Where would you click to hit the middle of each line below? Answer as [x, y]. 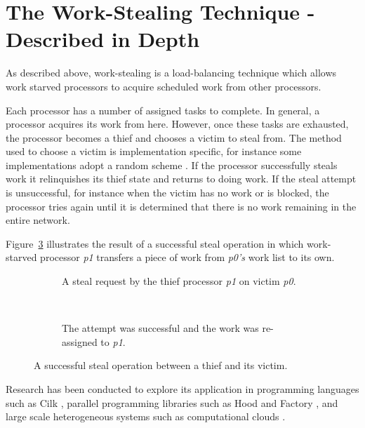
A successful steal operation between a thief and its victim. [161, 365]
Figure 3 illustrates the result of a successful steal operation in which [155, 243]
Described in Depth [103, 39]
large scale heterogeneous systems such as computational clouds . [146, 416]
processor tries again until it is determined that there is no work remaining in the [181, 206]
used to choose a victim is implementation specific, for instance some [154, 151]
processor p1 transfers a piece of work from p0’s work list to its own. [187, 257]
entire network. [38, 220]
